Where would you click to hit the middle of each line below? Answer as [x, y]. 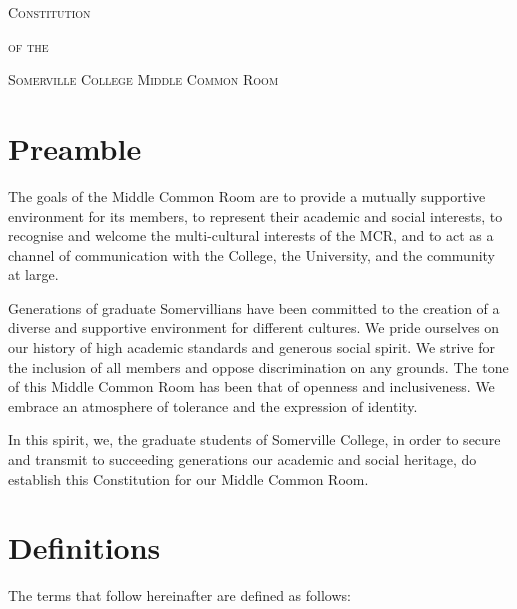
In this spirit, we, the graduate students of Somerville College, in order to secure [254, 439]
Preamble [75, 147]
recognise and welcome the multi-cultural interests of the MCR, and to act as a [251, 235]
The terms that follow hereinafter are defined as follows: [179, 595]
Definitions [84, 547]
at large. [33, 274]
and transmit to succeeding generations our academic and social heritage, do [242, 459]
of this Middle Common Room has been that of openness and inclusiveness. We [251, 386]
